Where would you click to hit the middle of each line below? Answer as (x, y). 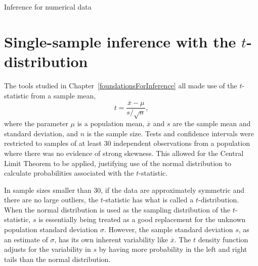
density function (223, 239)
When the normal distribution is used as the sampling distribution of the (117, 209)
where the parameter (36, 123)
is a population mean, (111, 123)
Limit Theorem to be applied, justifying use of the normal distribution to (118, 163)
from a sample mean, (63, 95)
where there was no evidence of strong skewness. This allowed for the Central (124, 153)
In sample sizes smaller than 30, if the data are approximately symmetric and (124, 190)
